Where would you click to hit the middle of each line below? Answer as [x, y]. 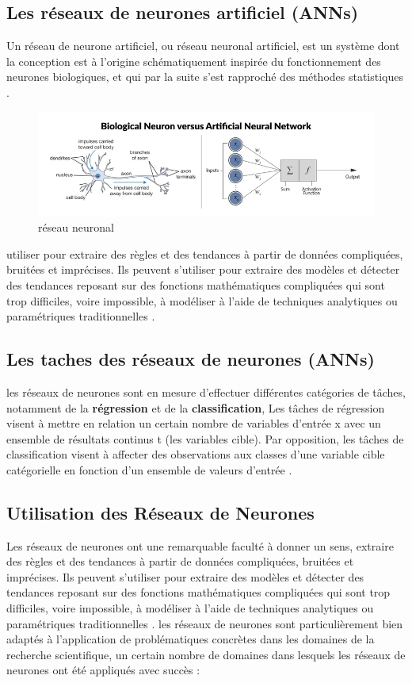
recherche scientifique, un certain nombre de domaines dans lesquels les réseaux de [206, 654]
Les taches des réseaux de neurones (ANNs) [191, 359]
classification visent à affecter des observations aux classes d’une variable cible [196, 454]
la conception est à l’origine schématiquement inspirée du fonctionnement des [194, 61]
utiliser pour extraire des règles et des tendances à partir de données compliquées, [205, 253]
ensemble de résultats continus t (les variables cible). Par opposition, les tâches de [205, 438]
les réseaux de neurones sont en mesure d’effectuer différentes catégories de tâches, [206, 391]
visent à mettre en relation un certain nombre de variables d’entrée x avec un [194, 423]
